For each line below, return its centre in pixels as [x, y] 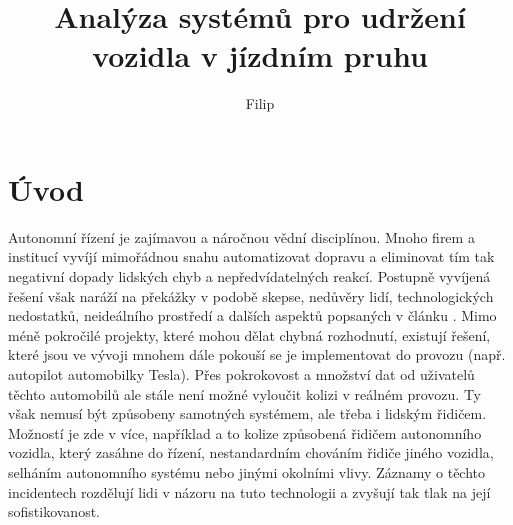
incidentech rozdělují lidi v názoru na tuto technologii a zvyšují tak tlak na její [249, 491]
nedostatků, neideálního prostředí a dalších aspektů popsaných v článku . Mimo [252, 315]
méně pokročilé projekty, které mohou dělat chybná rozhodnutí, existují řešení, [249, 334]
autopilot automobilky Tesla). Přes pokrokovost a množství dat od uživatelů [241, 374]
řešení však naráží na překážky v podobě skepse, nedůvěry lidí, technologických [251, 295]
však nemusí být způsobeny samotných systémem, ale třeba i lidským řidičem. [247, 413]
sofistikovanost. [54, 511]
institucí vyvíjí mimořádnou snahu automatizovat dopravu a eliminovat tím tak [251, 256]
